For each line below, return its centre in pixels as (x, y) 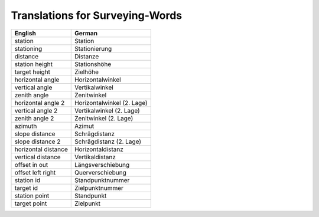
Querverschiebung (100, 172)
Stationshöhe (93, 64)
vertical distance (38, 157)
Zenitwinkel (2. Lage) (104, 118)
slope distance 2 (38, 142)
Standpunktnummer (102, 180)
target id (26, 188)
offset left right (35, 172)
